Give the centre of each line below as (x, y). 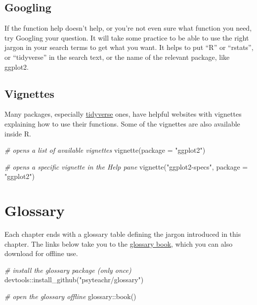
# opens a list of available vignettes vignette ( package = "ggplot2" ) (105, 150)
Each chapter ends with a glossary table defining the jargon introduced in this (123, 234)
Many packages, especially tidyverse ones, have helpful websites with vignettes (123, 114)
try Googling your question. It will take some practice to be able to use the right (127, 37)
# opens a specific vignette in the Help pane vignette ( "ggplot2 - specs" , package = (126, 166)
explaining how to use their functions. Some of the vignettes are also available (122, 123)
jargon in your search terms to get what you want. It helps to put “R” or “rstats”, (129, 47)
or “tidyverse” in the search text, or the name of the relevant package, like (117, 57)
